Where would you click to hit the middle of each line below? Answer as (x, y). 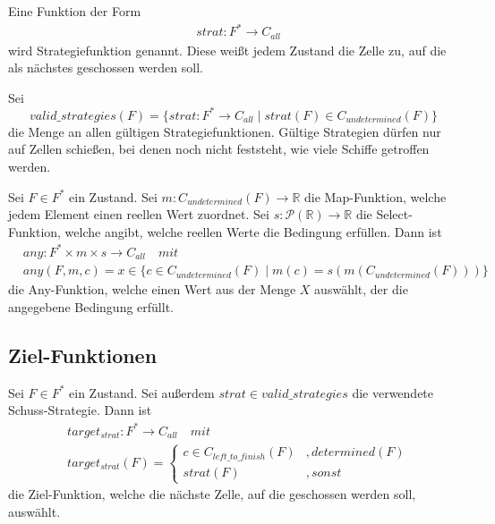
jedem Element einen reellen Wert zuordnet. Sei (139, 214)
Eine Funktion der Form (75, 11)
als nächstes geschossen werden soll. (106, 68)
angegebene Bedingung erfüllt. (91, 307)
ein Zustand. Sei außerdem (142, 392)
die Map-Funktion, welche (376, 196)
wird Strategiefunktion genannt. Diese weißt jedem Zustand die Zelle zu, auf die (227, 50)
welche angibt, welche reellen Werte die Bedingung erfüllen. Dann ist (253, 231)
